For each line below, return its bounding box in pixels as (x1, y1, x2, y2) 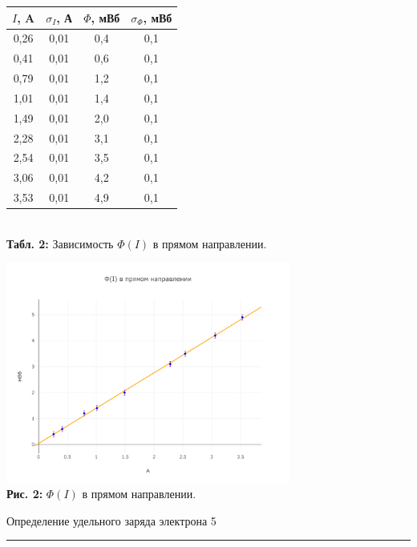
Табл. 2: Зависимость (6, 235, 114, 251)
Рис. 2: (6, 485, 43, 502)
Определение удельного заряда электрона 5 (6, 512, 217, 529)
